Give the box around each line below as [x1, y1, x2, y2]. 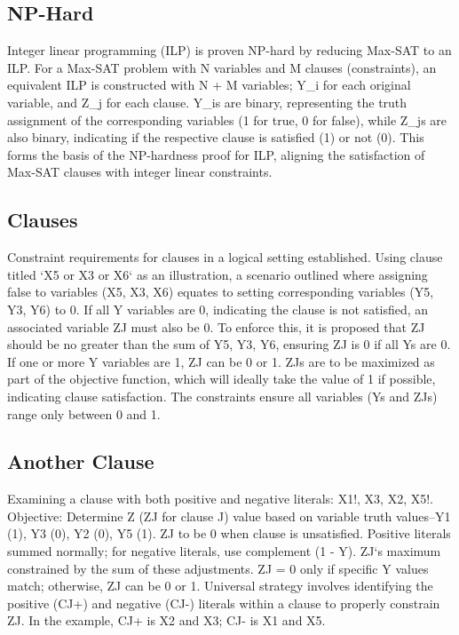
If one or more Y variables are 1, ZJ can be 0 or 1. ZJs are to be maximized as [7, 352, 435, 370]
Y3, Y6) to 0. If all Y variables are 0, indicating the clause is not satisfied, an [7, 299, 429, 318]
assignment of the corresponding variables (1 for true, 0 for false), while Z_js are [7, 110, 447, 129]
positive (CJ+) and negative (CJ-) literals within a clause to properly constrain [7, 593, 440, 612]
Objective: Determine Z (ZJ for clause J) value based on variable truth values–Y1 [7, 506, 451, 525]
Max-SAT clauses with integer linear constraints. [7, 163, 273, 181]
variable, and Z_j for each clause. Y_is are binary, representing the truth [7, 92, 408, 111]
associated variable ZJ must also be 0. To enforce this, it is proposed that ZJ [7, 317, 425, 336]
